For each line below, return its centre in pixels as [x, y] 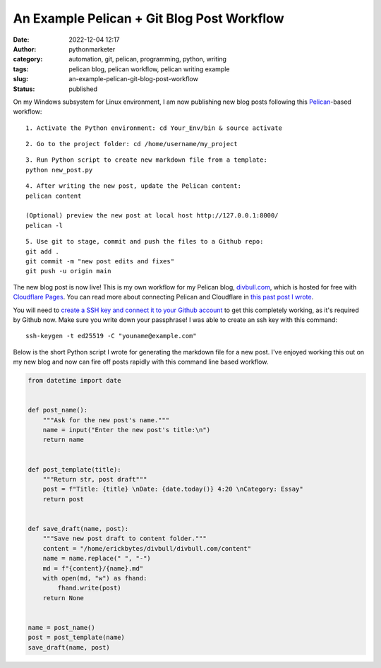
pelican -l [44, 225]
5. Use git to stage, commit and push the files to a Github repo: [145, 241]
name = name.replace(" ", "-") [97, 559]
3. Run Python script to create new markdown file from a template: [146, 160]
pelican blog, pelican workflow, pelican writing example [149, 69]
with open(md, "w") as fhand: [95, 578]
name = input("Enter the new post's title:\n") [127, 430]
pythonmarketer [92, 49]
